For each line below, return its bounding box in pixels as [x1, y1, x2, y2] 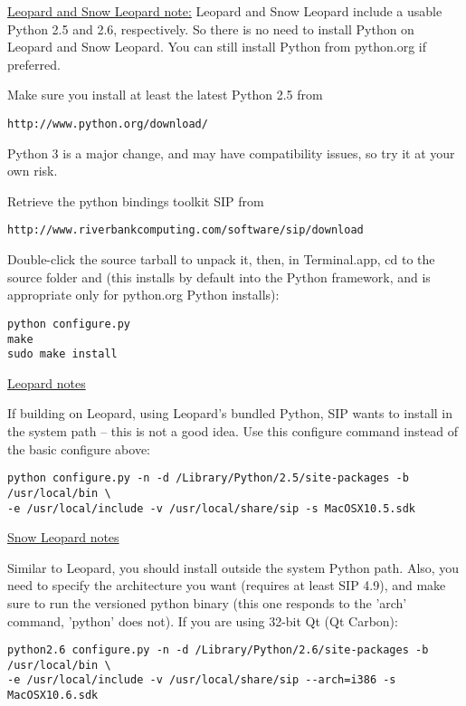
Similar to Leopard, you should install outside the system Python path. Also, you [7, 558, 460, 577]
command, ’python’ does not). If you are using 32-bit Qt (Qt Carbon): [7, 611, 398, 630]
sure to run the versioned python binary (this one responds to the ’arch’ [7, 593, 407, 612]
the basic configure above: [7, 439, 151, 458]
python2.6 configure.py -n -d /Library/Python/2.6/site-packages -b [7, 644, 429, 657]
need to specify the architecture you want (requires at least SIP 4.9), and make [7, 576, 446, 595]
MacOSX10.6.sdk [7, 689, 99, 702]
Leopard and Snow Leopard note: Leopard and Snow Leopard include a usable [7, 2, 442, 20]
